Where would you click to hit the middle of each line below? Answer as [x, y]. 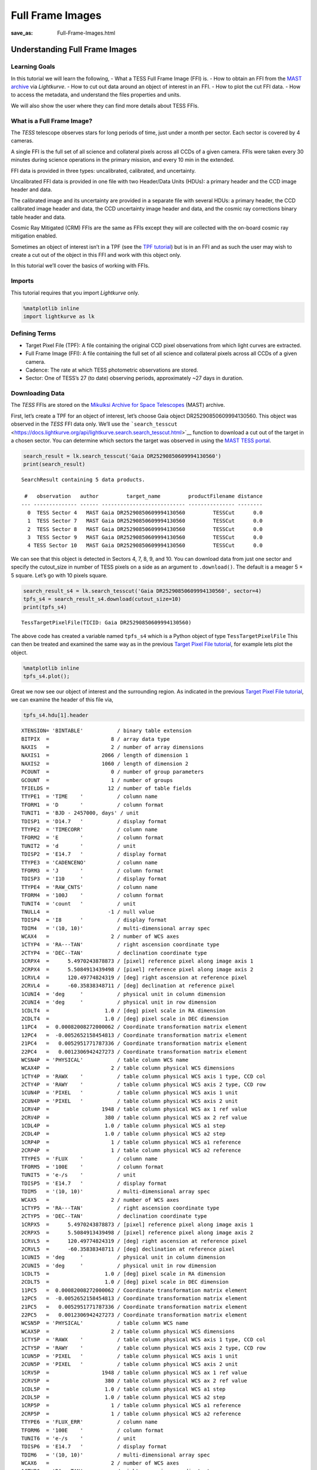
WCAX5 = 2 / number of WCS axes [100, 1200]
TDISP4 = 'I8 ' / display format [94, 920]
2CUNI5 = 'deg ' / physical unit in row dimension [119, 1265]
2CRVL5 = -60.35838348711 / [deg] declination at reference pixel [128, 1249]
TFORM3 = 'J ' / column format [92, 871]
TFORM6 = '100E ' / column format [92, 1430]
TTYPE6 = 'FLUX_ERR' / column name [90, 1422]
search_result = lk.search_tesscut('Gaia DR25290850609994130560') [122, 456]
